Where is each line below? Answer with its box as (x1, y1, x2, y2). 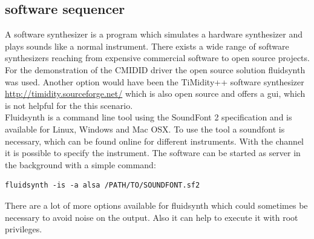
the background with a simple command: (5, 158, 156, 171)
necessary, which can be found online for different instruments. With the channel (5, 134, 304, 147)
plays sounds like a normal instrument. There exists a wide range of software (5, 39, 289, 52)
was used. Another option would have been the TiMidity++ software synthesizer (5, 75, 304, 88)
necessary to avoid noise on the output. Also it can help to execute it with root (5, 211, 298, 223)
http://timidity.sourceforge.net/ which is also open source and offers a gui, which (5, 87, 306, 100)
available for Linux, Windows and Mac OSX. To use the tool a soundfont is (5, 122, 285, 135)
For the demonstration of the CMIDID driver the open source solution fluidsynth (5, 63, 306, 76)
